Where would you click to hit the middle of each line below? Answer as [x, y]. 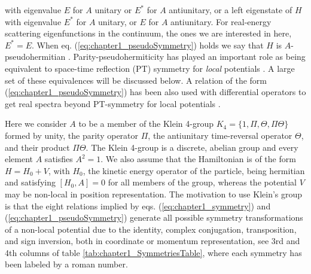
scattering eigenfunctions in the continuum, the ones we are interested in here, [148, 33]
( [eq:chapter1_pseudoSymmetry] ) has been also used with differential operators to [155, 92]
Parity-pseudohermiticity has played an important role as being [189, 57]
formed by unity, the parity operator [72, 135]
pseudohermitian [35, 57]
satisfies [59, 159]
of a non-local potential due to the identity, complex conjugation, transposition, [151, 229]
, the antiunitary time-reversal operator [220, 135]
